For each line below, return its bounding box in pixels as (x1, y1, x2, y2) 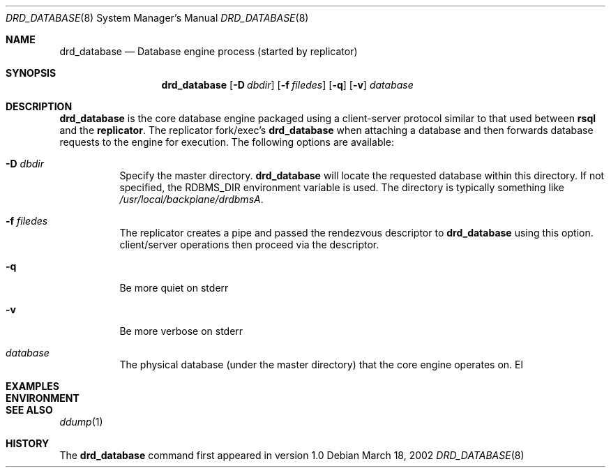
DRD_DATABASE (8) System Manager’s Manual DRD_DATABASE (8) (6, 12, 309, 24)
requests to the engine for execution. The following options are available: (59, 136, 395, 148)
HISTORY (6, 437, 50, 449)
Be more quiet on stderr (119, 282, 229, 294)
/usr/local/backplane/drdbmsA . (119, 193, 264, 205)
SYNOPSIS (6, 67, 56, 79)
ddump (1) (59, 416, 103, 428)
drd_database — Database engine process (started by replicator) (59, 45, 358, 57)
